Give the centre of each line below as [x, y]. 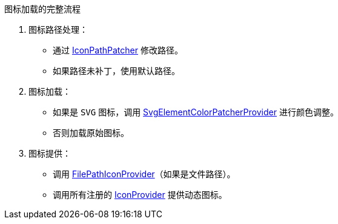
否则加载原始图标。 [91, 133]
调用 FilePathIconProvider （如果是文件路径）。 [144, 174]
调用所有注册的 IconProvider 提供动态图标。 [140, 195]
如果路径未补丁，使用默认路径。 [116, 71]
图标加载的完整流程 [42, 9]
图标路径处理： [58, 29]
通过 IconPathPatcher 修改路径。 [118, 50]
